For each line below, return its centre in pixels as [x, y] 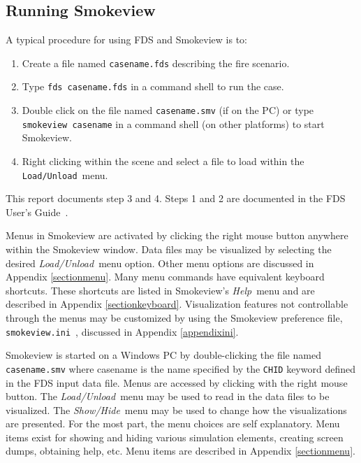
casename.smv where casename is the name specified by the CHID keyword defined [180, 368]
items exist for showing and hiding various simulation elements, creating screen [175, 437]
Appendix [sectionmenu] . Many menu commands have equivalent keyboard [165, 277]
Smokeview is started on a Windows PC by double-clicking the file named [163, 355]
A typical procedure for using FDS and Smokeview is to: [127, 40]
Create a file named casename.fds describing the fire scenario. [156, 63]
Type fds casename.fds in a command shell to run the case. [153, 86]
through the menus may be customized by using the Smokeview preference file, [174, 318]
